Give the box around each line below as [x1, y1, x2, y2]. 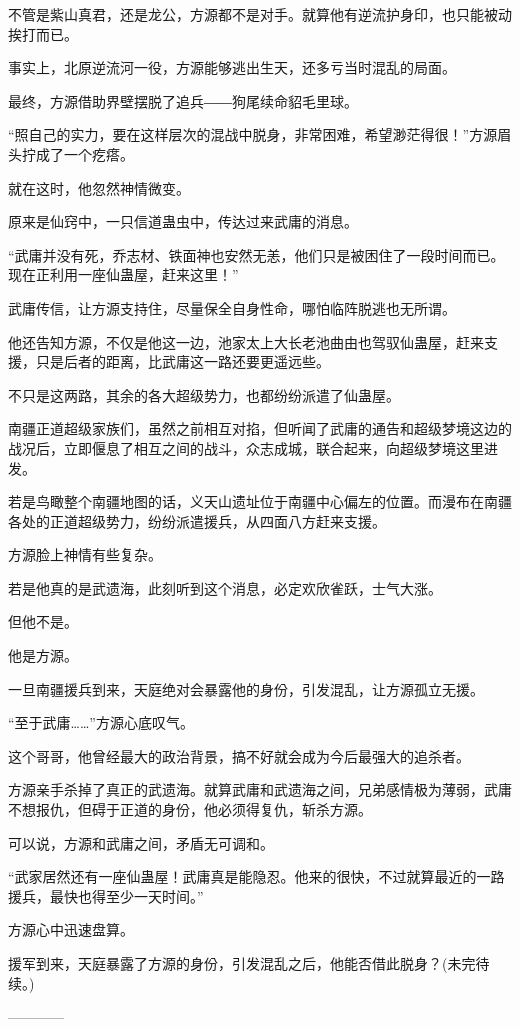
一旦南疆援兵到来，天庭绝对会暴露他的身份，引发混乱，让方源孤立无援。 [8, 678, 484, 699]
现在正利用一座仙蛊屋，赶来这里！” [8, 264, 239, 285]
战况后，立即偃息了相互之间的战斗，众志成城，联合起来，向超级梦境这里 [8, 437, 484, 458]
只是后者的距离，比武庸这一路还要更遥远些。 [35, 351, 330, 372]
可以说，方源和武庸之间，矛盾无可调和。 [8, 832, 274, 853]
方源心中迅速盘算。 [8, 919, 134, 940]
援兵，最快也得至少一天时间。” [8, 885, 204, 906]
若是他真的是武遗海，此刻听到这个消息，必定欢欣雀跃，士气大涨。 [8, 577, 442, 598]
